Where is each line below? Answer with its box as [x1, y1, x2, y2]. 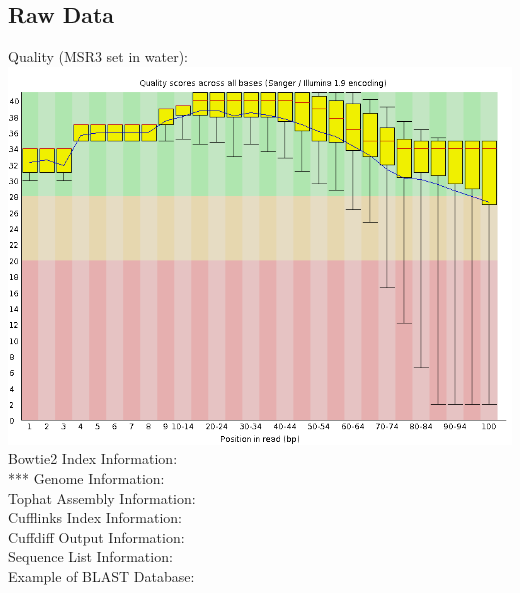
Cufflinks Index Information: [8, 507, 182, 528]
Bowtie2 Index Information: [8, 448, 178, 469]
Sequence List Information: [8, 546, 173, 567]
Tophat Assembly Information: [8, 487, 196, 508]
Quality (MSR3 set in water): [8, 46, 188, 67]
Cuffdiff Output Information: [8, 526, 185, 547]
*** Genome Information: [8, 467, 165, 488]
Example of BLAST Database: [8, 565, 195, 586]
